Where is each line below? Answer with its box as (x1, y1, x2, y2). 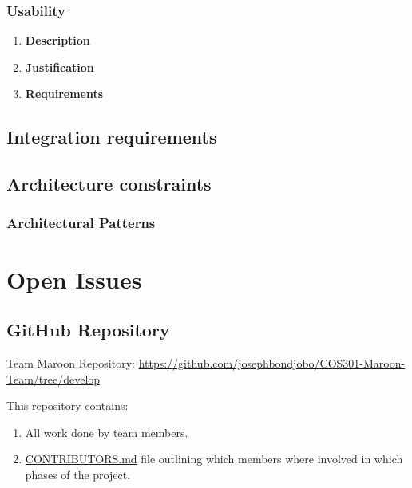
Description (25, 32, 90, 49)
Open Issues (6, 262, 142, 295)
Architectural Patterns (6, 213, 156, 233)
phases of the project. (25, 466, 131, 482)
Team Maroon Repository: (6, 354, 135, 371)
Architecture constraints (6, 171, 212, 196)
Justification (25, 58, 94, 75)
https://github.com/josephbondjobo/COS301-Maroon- (138, 354, 406, 371)
